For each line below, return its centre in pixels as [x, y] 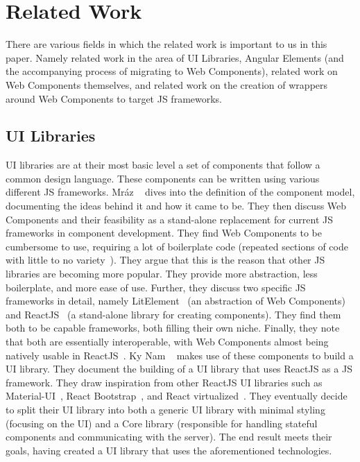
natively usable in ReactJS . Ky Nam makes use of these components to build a [180, 355]
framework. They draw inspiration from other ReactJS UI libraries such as [164, 382]
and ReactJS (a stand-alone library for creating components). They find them [173, 314]
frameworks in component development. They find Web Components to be [164, 233]
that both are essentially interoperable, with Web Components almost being [167, 342]
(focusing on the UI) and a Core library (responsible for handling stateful [162, 423]
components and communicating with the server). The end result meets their [169, 437]
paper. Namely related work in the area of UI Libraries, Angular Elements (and [175, 57]
